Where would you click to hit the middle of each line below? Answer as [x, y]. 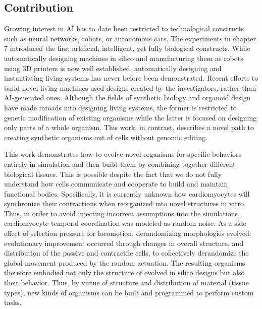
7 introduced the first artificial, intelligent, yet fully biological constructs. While [127, 48]
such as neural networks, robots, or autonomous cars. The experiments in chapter [130, 38]
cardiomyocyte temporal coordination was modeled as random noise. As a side [125, 223]
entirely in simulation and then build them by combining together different [120, 164]
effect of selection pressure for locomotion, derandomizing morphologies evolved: [128, 233]
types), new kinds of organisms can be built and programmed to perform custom [129, 292]
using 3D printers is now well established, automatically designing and [113, 68]
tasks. [13, 302]
